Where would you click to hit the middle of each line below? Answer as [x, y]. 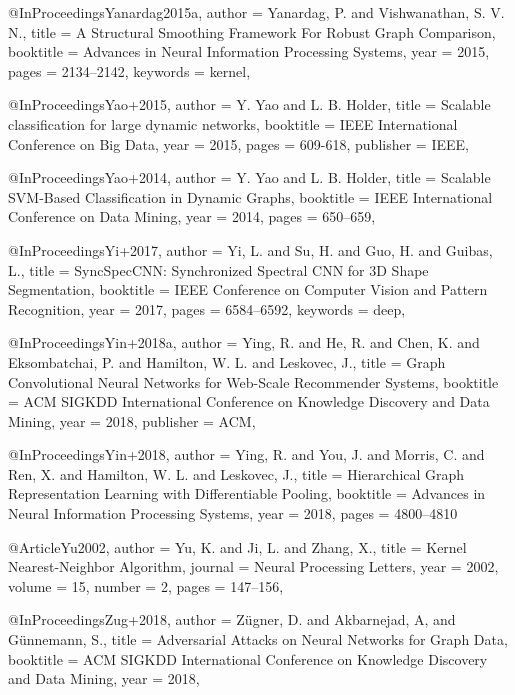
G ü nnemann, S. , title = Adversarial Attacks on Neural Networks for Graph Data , [258, 639]
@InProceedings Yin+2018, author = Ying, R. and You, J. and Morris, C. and [246, 454]
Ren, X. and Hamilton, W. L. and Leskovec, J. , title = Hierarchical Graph [236, 473]
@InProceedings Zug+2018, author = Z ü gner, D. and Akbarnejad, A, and [232, 619]
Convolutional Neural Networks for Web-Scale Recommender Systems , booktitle [253, 381]
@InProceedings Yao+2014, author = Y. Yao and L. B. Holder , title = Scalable [249, 177]
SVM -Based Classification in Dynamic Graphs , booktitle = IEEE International [250, 196]
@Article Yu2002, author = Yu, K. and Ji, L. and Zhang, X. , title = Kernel [237, 546]
